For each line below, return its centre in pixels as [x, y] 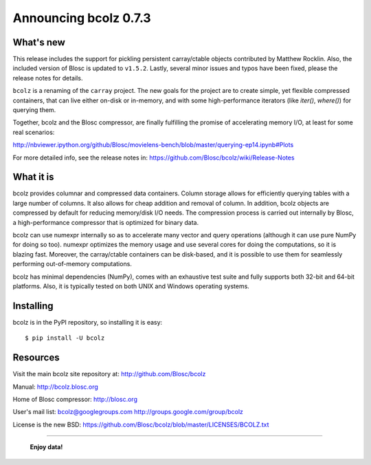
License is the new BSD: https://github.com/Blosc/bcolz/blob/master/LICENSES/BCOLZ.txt [141, 424]
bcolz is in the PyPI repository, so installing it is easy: [88, 322]
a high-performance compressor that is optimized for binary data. [106, 222]
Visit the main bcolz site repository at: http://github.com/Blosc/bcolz [109, 374]
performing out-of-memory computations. [72, 264]
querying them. [34, 110]
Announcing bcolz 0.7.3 [82, 18]
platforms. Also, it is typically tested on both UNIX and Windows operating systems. [131, 286]
